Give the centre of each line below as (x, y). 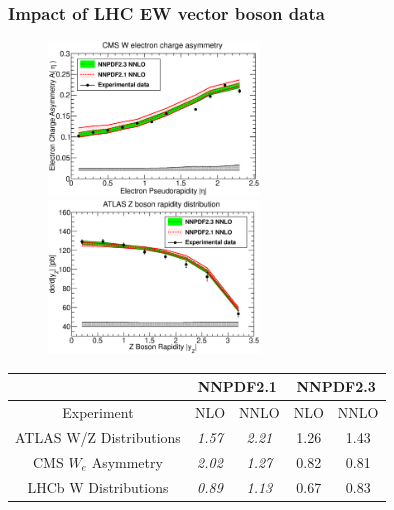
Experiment (98, 412)
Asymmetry (127, 461)
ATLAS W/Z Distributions (98, 437)
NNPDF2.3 (336, 386)
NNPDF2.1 (237, 386)
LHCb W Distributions (98, 486)
